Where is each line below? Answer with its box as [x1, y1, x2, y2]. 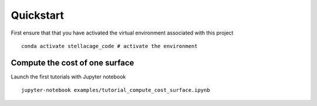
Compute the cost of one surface [11, 57, 134, 67]
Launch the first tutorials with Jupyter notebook [11, 73, 126, 80]
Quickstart [11, 9, 65, 22]
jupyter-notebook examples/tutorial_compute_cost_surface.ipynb [21, 87, 211, 94]
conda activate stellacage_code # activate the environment [21, 43, 198, 49]
